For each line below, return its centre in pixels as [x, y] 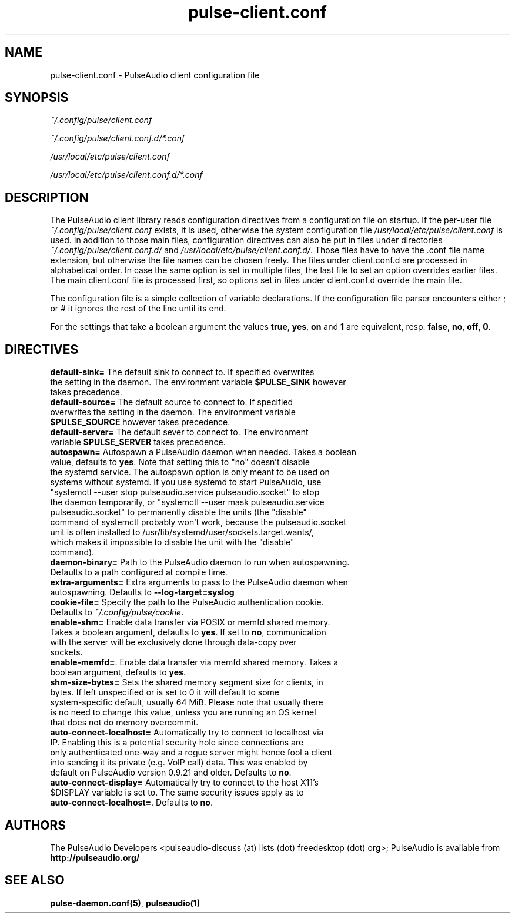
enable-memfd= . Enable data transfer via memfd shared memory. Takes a [194, 662]
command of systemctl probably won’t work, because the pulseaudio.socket [198, 522]
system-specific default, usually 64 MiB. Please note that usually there [187, 702]
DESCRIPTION [47, 197]
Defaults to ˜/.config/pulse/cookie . [117, 612]
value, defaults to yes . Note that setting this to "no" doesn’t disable [180, 462]
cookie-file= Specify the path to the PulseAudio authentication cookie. [187, 602]
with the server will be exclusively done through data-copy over [173, 642]
